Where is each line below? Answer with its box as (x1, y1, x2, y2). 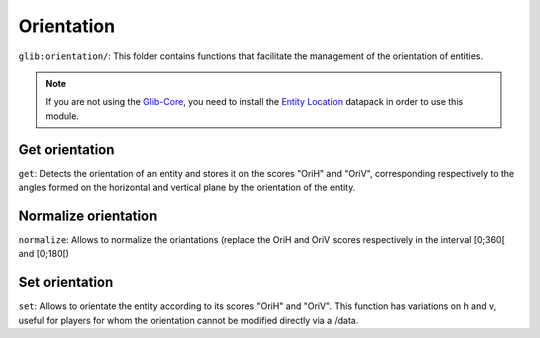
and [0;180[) (18, 248, 70, 260)
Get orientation (18, 141, 115, 158)
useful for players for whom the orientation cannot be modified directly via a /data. (18, 314, 359, 326)
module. (45, 110, 80, 122)
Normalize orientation (18, 207, 158, 224)
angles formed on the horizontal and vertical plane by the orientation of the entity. (18, 181, 356, 194)
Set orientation (18, 274, 114, 291)
